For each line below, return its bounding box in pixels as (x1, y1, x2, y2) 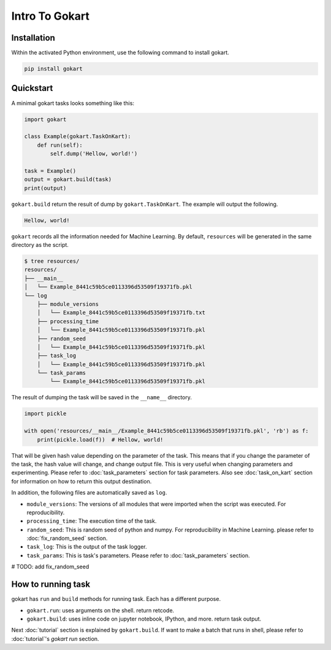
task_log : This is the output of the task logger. (26, 543, 147, 550)
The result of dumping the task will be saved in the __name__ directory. (11, 394, 192, 401)
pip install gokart (24, 65, 83, 72)
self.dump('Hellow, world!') (50, 151, 138, 157)
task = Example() (24, 167, 77, 174)
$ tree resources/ (24, 257, 80, 264)
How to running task (11, 579, 91, 590)
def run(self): (37, 141, 83, 149)
